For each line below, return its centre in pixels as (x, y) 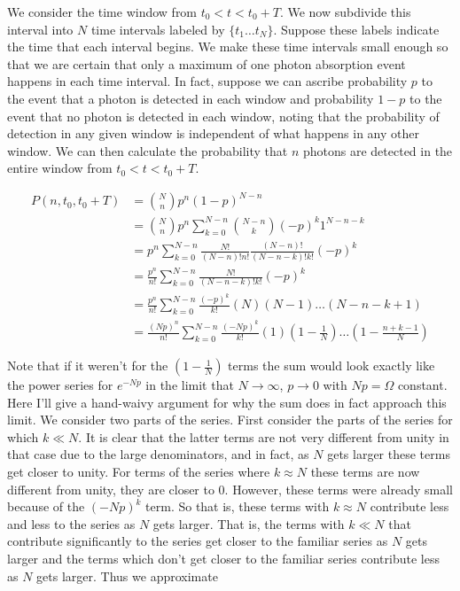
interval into (40, 29)
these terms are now (365, 472)
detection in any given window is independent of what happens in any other (213, 133)
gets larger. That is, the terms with (249, 523)
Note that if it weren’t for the (88, 365)
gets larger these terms (389, 454)
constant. (422, 385)
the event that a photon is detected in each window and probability (191, 98)
